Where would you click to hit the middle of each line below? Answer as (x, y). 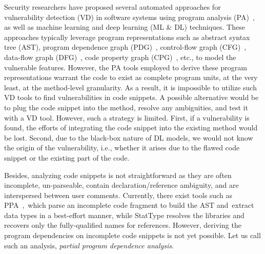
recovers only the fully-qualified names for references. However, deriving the (123, 225)
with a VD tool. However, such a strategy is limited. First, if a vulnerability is (127, 117)
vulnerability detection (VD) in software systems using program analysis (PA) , (129, 17)
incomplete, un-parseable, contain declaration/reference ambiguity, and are (121, 185)
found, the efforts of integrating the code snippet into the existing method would (131, 128)
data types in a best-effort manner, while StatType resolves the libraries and (124, 215)
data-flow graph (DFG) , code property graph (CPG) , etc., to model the (120, 57)
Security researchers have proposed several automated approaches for (113, 7)
